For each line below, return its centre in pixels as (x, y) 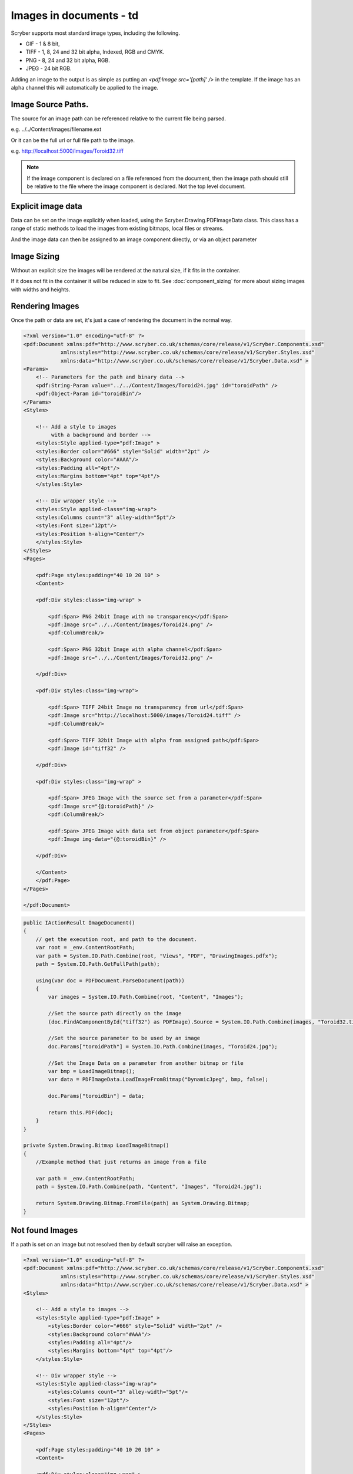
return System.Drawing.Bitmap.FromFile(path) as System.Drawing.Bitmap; (143, 1203)
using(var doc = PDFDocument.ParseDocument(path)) (110, 981)
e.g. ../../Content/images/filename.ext (56, 129)
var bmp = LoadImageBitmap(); (91, 1071)
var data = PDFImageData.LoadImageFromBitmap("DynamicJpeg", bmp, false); (158, 1080)
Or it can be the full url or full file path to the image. (73, 140)
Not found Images (44, 1230)
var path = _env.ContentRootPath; (85, 1179)
